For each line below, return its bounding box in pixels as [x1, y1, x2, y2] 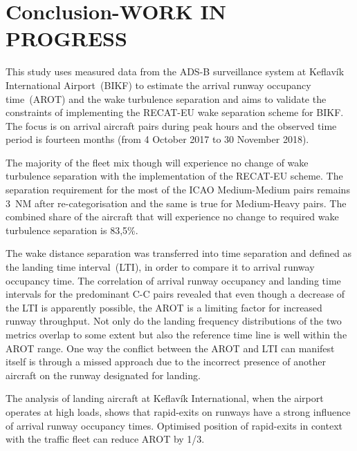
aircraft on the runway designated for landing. [6, 367, 201, 382]
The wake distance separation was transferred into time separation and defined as [6, 246, 351, 260]
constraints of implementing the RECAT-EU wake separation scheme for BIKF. [6, 105, 344, 119]
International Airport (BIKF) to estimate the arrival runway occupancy [6, 77, 311, 92]
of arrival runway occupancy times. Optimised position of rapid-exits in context [6, 418, 342, 432]
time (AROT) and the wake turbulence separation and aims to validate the [6, 91, 327, 106]
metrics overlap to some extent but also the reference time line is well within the [6, 327, 347, 341]
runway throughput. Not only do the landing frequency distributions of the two [6, 314, 342, 328]
